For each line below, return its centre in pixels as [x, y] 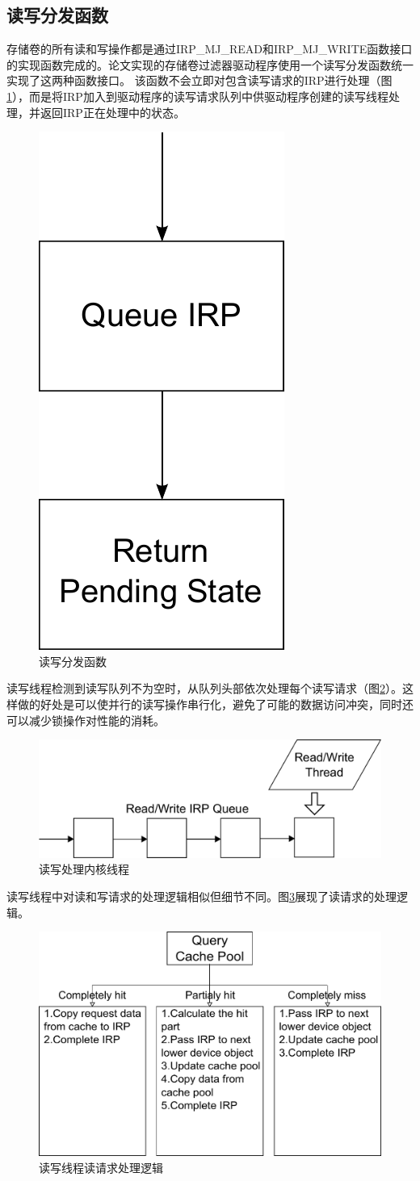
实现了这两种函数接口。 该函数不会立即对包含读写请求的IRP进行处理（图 [199, 80]
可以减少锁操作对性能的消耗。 [86, 720]
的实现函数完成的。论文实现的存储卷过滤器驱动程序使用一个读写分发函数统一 [210, 64]
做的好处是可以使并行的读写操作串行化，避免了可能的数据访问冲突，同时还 [215, 704]
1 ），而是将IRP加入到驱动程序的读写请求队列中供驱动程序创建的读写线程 [197, 96]
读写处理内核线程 [84, 869]
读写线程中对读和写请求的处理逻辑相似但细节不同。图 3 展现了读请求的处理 [202, 896]
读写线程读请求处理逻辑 [101, 1167]
